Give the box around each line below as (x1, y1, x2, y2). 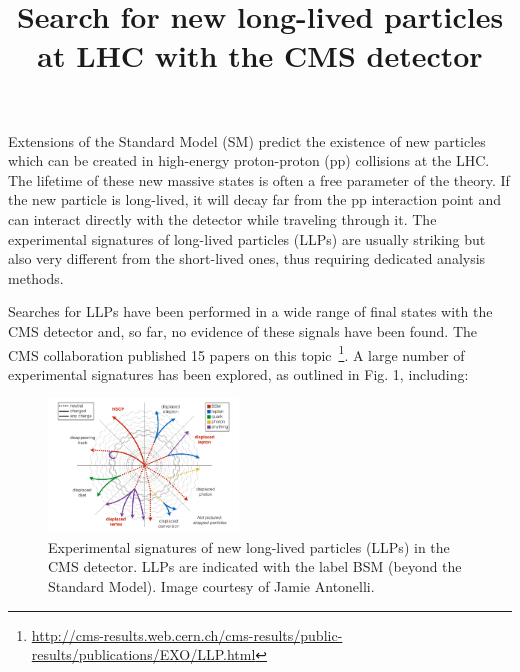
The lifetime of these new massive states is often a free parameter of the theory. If (8, 169, 510, 190)
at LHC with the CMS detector (37, 35, 483, 76)
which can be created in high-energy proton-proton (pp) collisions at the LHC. (8, 150, 490, 171)
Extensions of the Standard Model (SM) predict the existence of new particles (8, 130, 486, 151)
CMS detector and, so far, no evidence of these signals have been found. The (8, 320, 477, 341)
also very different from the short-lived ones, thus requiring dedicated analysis (8, 248, 486, 269)
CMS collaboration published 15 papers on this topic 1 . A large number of (8, 341, 465, 365)
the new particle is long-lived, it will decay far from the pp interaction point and (8, 189, 501, 210)
